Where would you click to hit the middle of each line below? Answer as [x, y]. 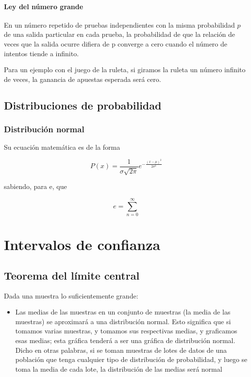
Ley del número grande [44, 6]
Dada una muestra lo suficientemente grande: [71, 295]
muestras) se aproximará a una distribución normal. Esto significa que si [123, 321]
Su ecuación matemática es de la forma [62, 147]
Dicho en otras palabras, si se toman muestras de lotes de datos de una [121, 350]
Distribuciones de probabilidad [83, 105]
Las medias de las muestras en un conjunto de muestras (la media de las [123, 312]
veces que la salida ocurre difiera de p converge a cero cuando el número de [116, 43]
